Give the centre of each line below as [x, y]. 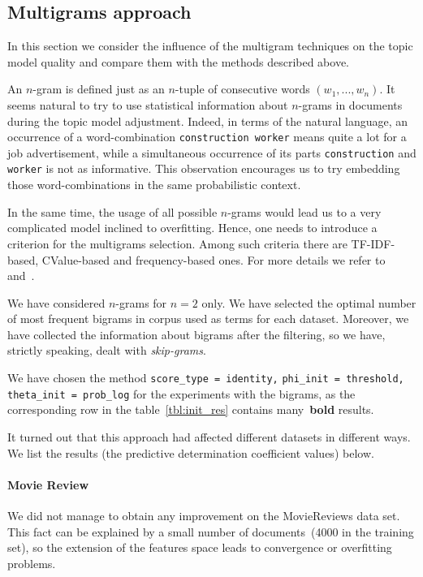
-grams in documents [350, 104]
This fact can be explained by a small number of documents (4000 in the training [211, 531]
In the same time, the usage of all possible [112, 211]
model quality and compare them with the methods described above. [179, 61]
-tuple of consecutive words [242, 89]
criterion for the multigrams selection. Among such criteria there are [177, 243]
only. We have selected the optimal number [309, 302]
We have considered [56, 302]
